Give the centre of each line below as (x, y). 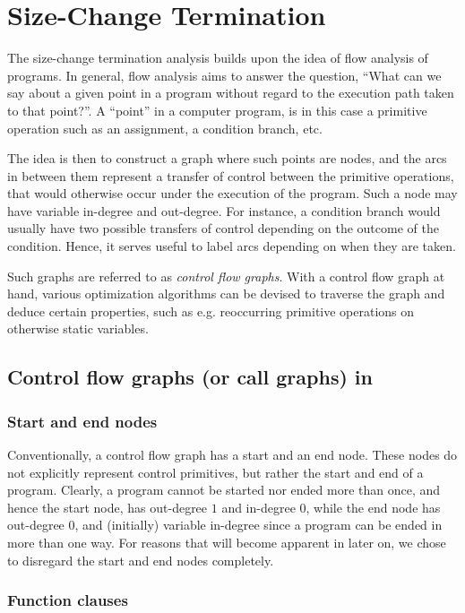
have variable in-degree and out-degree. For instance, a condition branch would (224, 210)
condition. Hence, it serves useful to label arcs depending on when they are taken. (232, 246)
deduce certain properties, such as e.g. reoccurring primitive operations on (211, 311)
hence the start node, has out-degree (108, 507)
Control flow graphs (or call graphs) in (190, 377)
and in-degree (258, 507)
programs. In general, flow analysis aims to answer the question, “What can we (224, 75)
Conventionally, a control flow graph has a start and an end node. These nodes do (232, 455)
